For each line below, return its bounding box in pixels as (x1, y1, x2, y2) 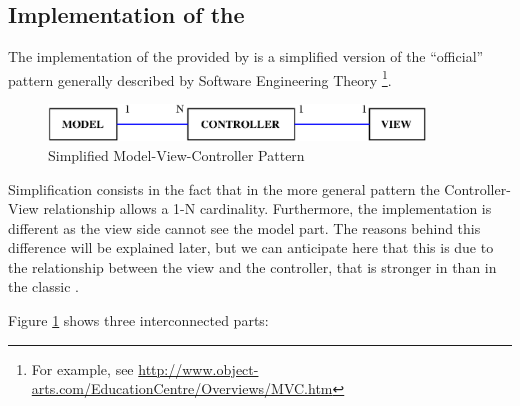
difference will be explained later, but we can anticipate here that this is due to (8, 237, 494, 258)
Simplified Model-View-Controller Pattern (48, 144, 305, 165)
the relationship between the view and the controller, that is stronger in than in (8, 256, 497, 277)
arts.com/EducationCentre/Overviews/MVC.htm (31, 378, 333, 399)
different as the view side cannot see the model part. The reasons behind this (8, 217, 481, 238)
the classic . (8, 276, 79, 297)
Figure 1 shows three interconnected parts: (8, 310, 269, 331)
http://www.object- (138, 358, 259, 379)
